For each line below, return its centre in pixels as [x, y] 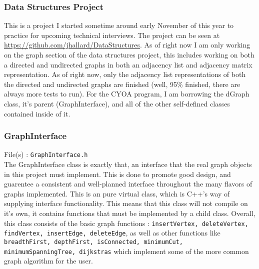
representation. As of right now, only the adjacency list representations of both [125, 74]
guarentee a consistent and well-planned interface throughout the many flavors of [128, 184]
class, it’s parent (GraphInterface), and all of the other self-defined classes [117, 103]
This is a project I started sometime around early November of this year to [119, 25]
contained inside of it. [37, 113]
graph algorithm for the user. [48, 261]
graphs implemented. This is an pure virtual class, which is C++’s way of [117, 193]
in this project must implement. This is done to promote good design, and [117, 174]
